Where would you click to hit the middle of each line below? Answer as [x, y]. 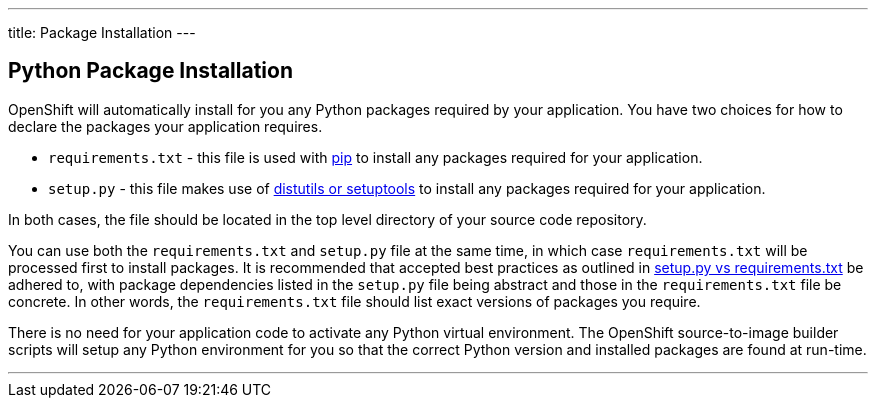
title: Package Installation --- [102, 32]
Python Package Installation [150, 71]
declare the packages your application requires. [165, 126]
